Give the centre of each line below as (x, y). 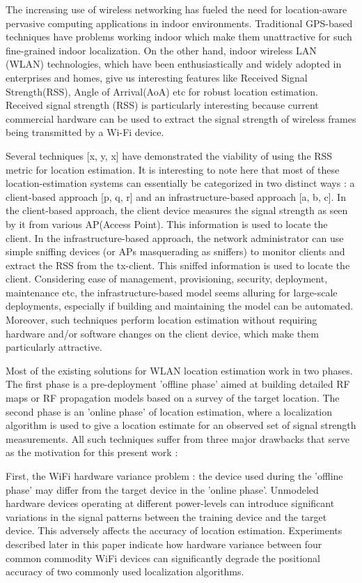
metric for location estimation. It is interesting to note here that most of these (173, 169)
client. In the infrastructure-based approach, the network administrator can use (175, 237)
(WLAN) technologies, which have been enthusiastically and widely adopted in (174, 64)
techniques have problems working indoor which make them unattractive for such (179, 37)
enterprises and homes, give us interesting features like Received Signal (157, 77)
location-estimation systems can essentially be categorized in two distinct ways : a (180, 183)
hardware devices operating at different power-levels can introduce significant (170, 503)
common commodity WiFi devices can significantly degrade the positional (163, 558)
